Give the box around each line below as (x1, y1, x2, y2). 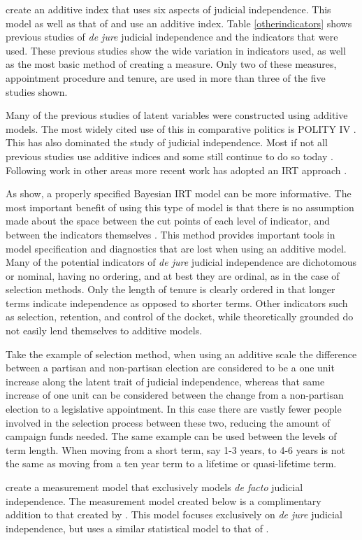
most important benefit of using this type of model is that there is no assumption (6, 199, 354, 214)
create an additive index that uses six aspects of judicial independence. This (6, 2, 331, 16)
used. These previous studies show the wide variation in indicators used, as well (6, 43, 346, 57)
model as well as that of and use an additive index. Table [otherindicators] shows (6, 15, 352, 30)
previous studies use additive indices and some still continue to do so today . (6, 148, 333, 163)
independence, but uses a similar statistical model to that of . (6, 520, 269, 535)
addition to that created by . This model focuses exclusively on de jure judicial (6, 507, 342, 522)
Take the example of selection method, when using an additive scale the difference (6, 346, 357, 361)
